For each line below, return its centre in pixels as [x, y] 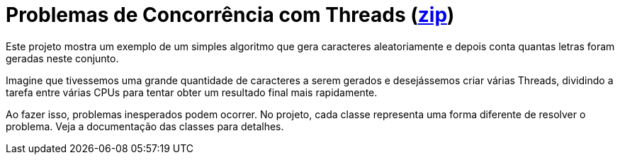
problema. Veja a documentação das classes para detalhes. [145, 126]
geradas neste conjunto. [62, 58]
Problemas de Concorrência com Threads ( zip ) [230, 15]
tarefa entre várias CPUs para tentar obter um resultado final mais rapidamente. [192, 92]
